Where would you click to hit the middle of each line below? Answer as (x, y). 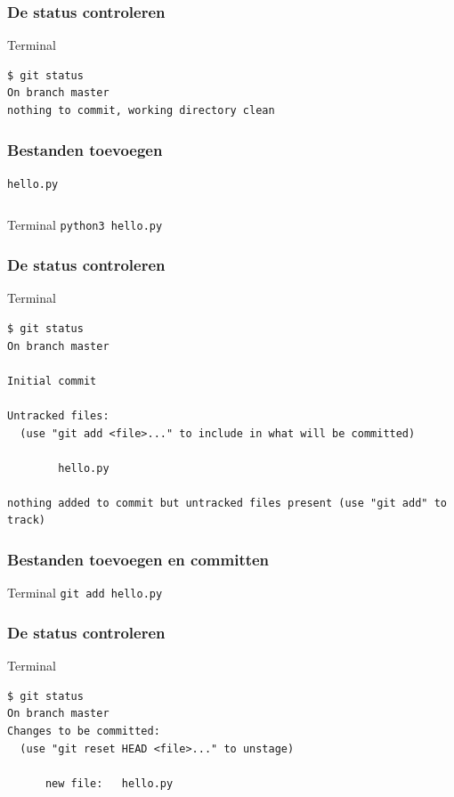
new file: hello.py (109, 783)
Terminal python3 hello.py (85, 225)
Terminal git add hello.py (85, 593)
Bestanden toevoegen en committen (138, 559)
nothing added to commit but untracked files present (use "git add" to (227, 503)
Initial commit (52, 381)
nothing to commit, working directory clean (141, 110)
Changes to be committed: (84, 731)
